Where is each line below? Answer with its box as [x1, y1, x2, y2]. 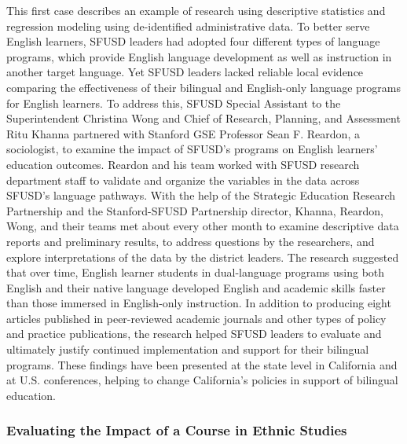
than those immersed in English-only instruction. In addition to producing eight [6, 295, 391, 311]
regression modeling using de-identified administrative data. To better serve [6, 17, 370, 34]
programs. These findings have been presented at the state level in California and [6, 356, 398, 372]
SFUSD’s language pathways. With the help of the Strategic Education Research [6, 187, 395, 204]
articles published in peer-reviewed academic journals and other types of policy [6, 310, 387, 326]
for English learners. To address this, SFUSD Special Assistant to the [6, 94, 341, 111]
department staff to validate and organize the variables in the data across [6, 171, 360, 188]
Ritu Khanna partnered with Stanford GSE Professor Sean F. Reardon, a [6, 125, 360, 141]
